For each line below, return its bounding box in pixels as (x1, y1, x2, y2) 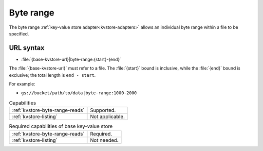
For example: (9, 81, 36, 87)
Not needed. (90, 136, 119, 143)
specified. (9, 31, 29, 36)
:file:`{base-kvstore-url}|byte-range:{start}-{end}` (21, 56, 121, 62)
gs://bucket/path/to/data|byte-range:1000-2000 (21, 90, 137, 96)
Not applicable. (90, 113, 125, 120)
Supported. (90, 107, 116, 114)
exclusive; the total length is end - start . (9, 72, 96, 78)
